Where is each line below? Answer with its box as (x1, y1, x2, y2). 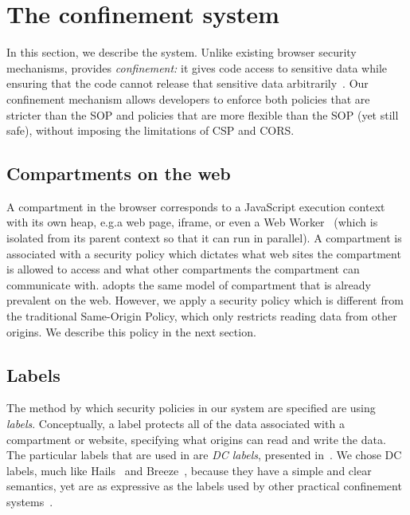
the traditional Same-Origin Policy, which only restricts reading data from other (6, 308, 397, 324)
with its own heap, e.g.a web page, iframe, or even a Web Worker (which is (6, 214, 378, 230)
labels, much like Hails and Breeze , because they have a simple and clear (6, 462, 372, 478)
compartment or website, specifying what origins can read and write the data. (6, 430, 386, 447)
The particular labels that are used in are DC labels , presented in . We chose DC (6, 446, 402, 463)
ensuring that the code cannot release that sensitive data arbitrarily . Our (6, 75, 369, 92)
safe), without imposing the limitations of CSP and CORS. (6, 122, 295, 139)
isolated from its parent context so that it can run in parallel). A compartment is (6, 230, 402, 246)
